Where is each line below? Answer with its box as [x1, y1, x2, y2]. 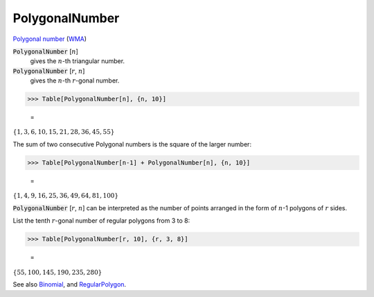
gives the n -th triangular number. [30, 57, 125, 65]
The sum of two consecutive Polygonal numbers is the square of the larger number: [12, 140, 252, 148]
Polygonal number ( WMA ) [12, 35, 87, 43]
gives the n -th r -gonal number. [30, 76, 120, 85]
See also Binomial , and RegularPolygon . [12, 280, 127, 289]
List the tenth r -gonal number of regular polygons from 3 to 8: [12, 217, 190, 225]
